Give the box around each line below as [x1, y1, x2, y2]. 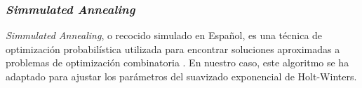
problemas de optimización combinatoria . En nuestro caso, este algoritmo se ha [6, 55, 349, 70]
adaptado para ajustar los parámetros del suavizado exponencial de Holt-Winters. [6, 69, 357, 83]
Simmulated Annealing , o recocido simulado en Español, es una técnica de [6, 28, 323, 43]
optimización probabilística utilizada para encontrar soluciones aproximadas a [6, 41, 340, 56]
